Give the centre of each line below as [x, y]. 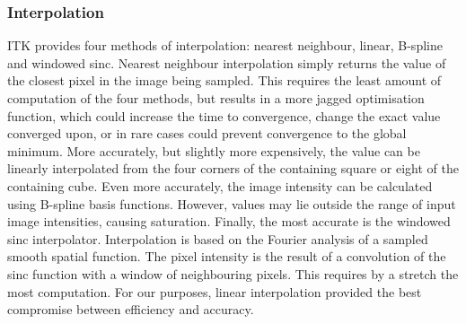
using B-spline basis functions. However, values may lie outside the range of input [232, 203]
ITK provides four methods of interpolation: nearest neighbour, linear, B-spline [225, 45]
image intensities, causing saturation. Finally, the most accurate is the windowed [229, 221]
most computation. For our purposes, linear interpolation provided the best [215, 291]
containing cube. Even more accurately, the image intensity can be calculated [220, 185]
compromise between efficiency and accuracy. [131, 309]
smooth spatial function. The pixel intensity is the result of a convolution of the [227, 256]
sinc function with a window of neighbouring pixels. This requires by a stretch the [233, 273]
